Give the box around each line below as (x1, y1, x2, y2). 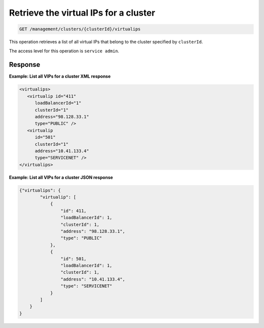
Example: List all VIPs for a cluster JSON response (9, 174, 113, 180)
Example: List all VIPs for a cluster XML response (9, 73, 111, 79)
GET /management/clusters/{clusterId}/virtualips (19, 26, 141, 32)
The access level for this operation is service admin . (9, 48, 119, 54)
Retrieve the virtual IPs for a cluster (9, 7, 155, 18)
